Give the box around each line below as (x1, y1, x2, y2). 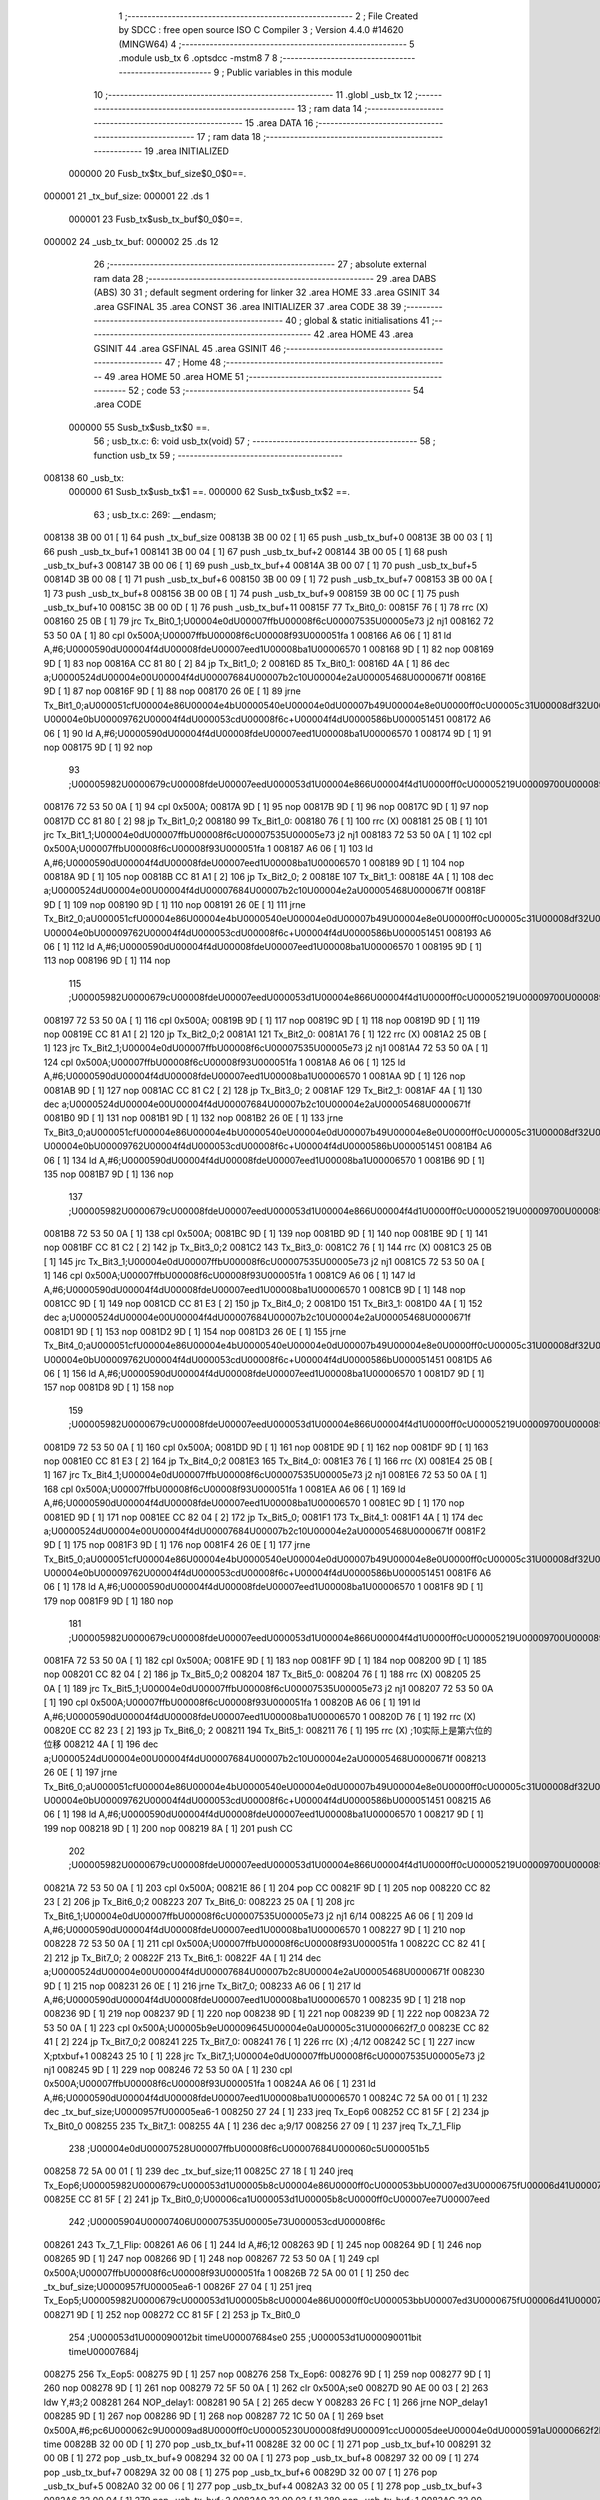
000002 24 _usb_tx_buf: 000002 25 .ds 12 (43, 236, 219, 248)
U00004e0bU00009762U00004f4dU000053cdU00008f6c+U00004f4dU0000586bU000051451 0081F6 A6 (43, 1567, 492, 1579)
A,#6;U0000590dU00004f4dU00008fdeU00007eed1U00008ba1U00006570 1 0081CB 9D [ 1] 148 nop (43, 1283, 466, 1295)
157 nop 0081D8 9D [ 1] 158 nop (43, 1381, 175, 1394)
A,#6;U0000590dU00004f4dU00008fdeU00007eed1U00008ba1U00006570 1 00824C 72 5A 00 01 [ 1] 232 (43, 2091, 489, 2104)
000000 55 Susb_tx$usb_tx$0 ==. (68, 421, 210, 433)
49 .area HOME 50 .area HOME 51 (103, 370, 244, 382)
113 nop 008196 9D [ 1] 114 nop (43, 955, 171, 967)
